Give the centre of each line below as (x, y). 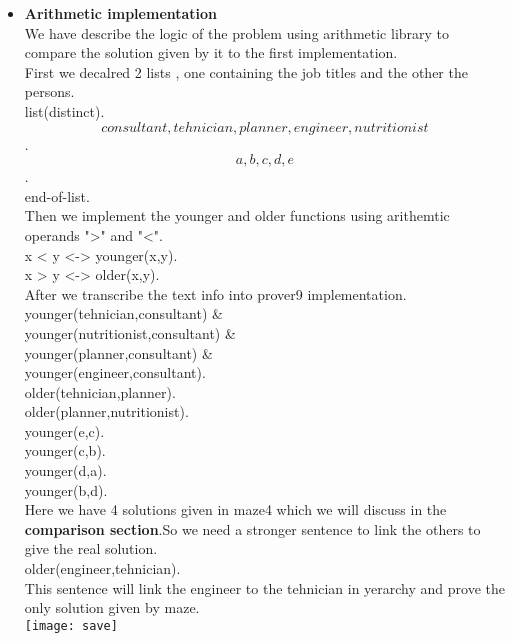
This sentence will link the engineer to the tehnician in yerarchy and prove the (264, 587)
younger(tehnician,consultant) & (123, 313)
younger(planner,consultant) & (118, 352)
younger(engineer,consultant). (115, 372)
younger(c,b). (65, 450)
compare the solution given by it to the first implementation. (211, 52)
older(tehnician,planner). (100, 391)
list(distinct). (64, 110)
